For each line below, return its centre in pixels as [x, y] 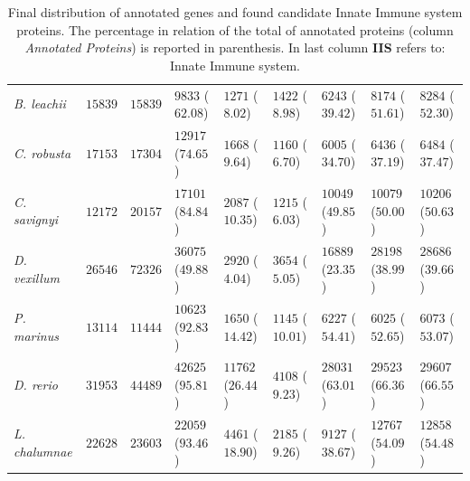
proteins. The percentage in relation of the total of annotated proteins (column [235, 29]
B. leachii [40, 104]
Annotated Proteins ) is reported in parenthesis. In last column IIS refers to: [235, 47]
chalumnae [43, 451]
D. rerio [36, 384]
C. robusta [42, 152]
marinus [36, 335]
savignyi [36, 219]
